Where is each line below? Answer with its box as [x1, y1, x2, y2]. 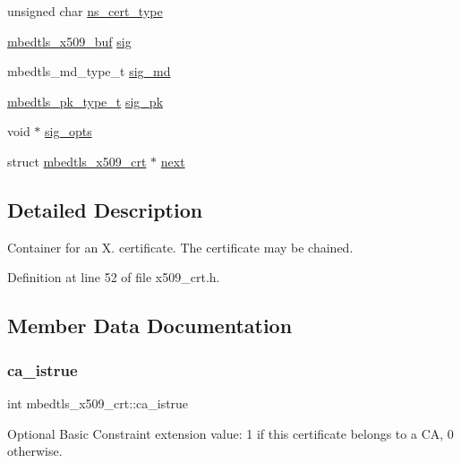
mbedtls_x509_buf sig [7, 31, 132, 50]
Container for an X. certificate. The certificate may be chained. [7, 237, 354, 256]
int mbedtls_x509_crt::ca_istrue [7, 393, 189, 412]
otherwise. [7, 442, 63, 460]
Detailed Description [7, 195, 203, 223]
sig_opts [45, 122, 92, 141]
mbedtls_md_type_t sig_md [7, 62, 171, 81]
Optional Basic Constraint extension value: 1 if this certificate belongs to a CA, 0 [7, 424, 454, 442]
